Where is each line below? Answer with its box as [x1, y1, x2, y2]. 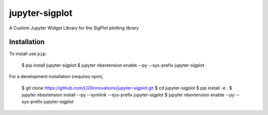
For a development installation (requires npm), [9, 74, 104, 80]
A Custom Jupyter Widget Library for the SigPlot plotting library [9, 25, 139, 31]
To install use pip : [9, 51, 47, 57]
